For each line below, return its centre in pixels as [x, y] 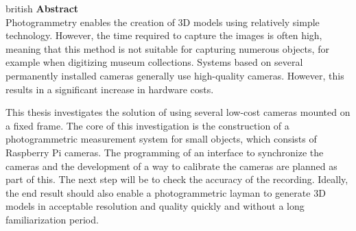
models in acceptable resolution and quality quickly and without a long [155, 206]
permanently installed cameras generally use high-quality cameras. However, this [175, 75]
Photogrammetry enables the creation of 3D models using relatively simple [163, 22]
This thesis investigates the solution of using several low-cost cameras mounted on [178, 112]
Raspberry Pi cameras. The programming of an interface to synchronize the [165, 152]
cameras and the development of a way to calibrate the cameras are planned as [171, 166]
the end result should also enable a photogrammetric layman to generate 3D [166, 192]
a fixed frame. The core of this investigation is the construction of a [147, 125]
